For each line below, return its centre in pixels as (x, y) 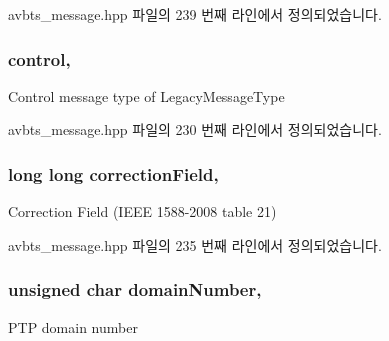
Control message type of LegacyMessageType (146, 95)
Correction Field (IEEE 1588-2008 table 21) (142, 211)
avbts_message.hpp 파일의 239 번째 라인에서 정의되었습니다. (195, 14)
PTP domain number (73, 326)
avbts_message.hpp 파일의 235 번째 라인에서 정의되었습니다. (195, 244)
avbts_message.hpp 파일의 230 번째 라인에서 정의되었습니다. (195, 129)
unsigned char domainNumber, (135, 289)
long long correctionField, (113, 173)
